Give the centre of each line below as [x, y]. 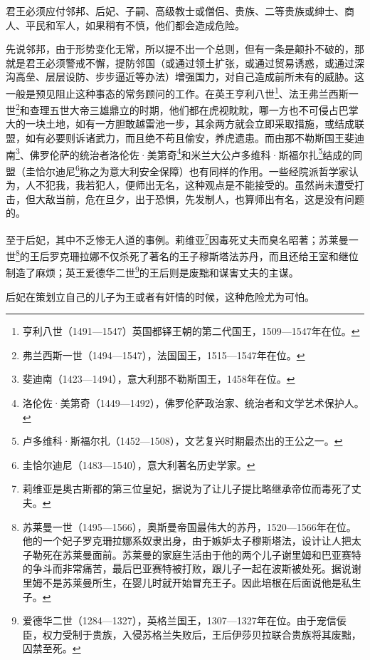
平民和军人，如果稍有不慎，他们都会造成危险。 [135, 25]
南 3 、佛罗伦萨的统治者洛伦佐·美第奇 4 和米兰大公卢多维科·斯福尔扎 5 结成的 [179, 153]
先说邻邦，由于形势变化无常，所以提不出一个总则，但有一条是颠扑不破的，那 [185, 49]
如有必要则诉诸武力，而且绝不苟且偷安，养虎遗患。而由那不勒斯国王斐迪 [195, 138]
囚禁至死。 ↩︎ [52, 648]
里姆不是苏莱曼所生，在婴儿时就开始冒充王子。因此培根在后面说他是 [182, 582]
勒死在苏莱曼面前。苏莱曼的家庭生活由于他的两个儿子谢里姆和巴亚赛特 [197, 554]
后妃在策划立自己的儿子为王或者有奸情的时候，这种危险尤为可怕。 [160, 296]
